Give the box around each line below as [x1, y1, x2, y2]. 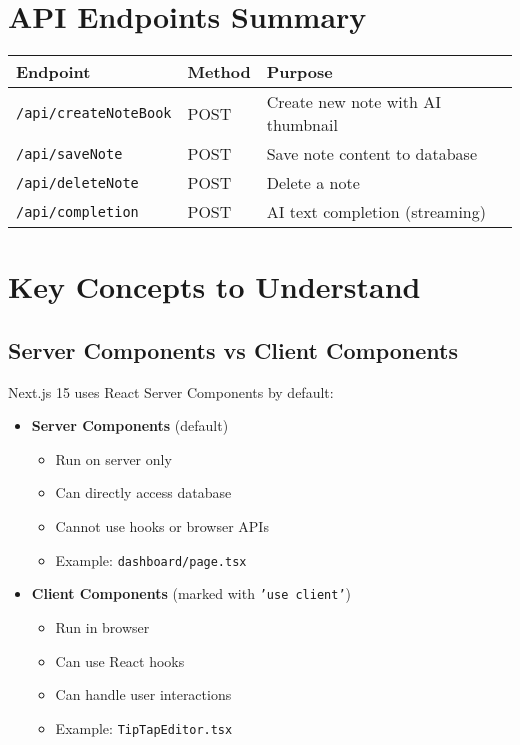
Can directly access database [55, 482, 232, 503]
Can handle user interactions [55, 684, 232, 705]
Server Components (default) [31, 415, 229, 436]
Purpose [266, 60, 333, 84]
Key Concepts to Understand [8, 266, 421, 307]
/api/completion [16, 203, 139, 220]
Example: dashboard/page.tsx [55, 549, 247, 570]
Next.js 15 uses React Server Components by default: [8, 381, 334, 402]
